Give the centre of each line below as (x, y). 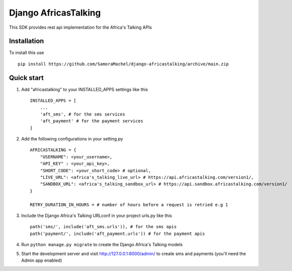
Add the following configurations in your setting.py (72, 139)
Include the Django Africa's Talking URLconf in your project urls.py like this (97, 215)
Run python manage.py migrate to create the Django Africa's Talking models (102, 245)
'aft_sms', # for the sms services (83, 114)
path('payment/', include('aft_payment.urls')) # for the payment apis (117, 233)
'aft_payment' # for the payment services (92, 121)
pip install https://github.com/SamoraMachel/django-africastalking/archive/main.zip (123, 64)
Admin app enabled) (42, 260)
